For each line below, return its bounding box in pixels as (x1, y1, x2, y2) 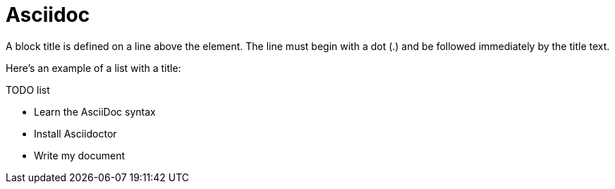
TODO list (6, 83, 50, 96)
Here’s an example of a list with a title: (6, 61, 181, 74)
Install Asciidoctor (34, 127, 117, 140)
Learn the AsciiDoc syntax (34, 105, 156, 118)
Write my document (34, 149, 126, 161)
